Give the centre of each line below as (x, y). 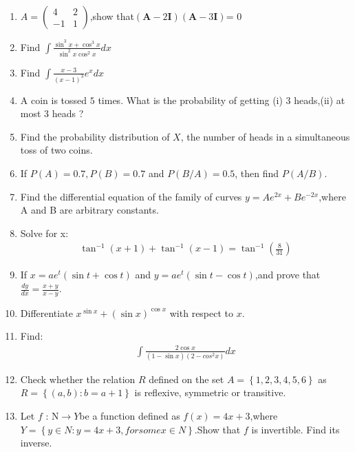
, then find (257, 173)
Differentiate (46, 312)
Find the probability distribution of (95, 136)
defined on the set (186, 379)
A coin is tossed (54, 100)
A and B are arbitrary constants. (89, 210)
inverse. (36, 443)
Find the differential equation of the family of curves (131, 196)
